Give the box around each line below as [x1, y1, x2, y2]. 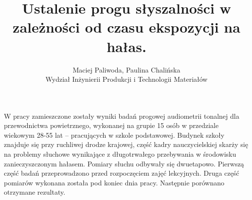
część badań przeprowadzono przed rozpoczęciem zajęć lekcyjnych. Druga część [4, 168, 239, 178]
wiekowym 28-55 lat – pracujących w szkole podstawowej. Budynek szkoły [4, 129, 225, 140]
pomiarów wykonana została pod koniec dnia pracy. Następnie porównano [4, 177, 225, 187]
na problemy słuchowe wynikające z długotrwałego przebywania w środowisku [4, 149, 236, 159]
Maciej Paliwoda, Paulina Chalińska [72, 64, 180, 74]
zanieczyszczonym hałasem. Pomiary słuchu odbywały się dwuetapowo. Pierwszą [4, 158, 244, 168]
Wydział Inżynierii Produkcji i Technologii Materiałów [45, 74, 208, 84]
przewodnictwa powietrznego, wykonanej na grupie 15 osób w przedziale [4, 120, 219, 130]
